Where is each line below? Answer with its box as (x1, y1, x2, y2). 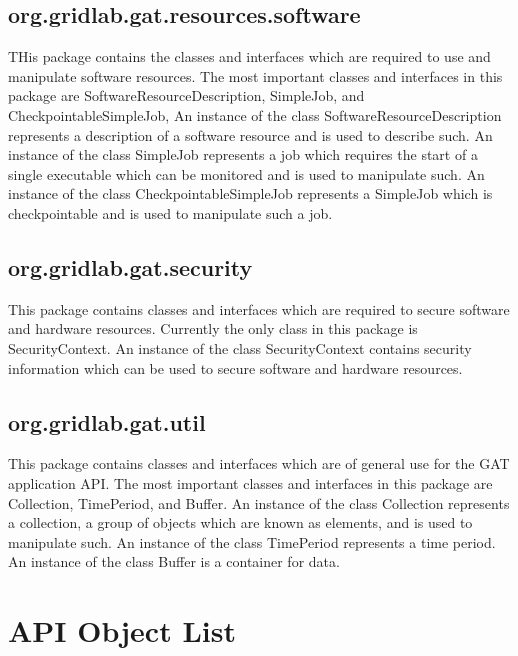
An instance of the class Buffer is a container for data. (8, 551, 340, 572)
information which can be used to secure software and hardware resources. (8, 357, 463, 378)
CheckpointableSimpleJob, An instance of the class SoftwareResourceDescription (8, 104, 502, 125)
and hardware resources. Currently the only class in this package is (8, 318, 418, 339)
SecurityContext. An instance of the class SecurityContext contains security (8, 337, 472, 358)
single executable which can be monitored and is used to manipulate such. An (8, 163, 485, 184)
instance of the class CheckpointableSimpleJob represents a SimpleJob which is (8, 183, 493, 204)
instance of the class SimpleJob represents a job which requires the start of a (8, 144, 478, 165)
